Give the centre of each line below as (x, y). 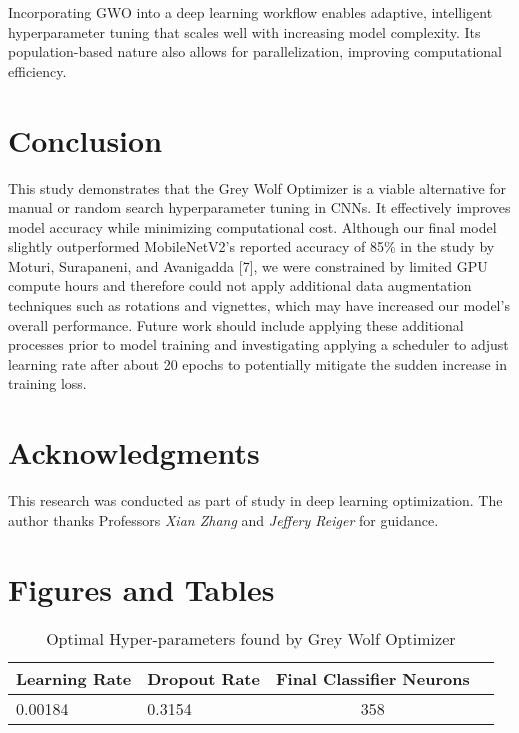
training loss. (47, 383)
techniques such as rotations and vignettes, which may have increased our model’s (259, 305)
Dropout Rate (203, 679)
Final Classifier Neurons (372, 679)
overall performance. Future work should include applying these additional (236, 324)
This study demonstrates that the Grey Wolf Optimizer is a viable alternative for (257, 187)
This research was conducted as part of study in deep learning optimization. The (255, 500)
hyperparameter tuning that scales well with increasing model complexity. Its (244, 31)
